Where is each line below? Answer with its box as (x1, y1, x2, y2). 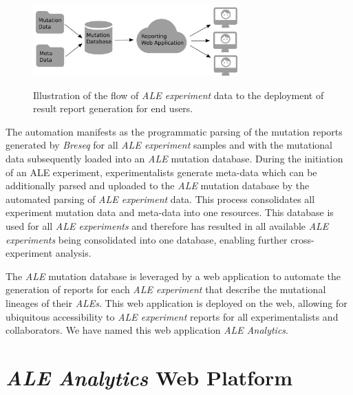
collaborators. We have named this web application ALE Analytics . (6, 323, 288, 337)
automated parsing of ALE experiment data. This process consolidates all (6, 191, 315, 206)
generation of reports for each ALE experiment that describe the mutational (6, 282, 326, 297)
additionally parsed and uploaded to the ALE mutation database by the (6, 178, 310, 193)
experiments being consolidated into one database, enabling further (6, 232, 288, 246)
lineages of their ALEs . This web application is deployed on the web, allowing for (6, 295, 347, 310)
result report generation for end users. (33, 101, 193, 116)
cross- (290, 232, 314, 246)
